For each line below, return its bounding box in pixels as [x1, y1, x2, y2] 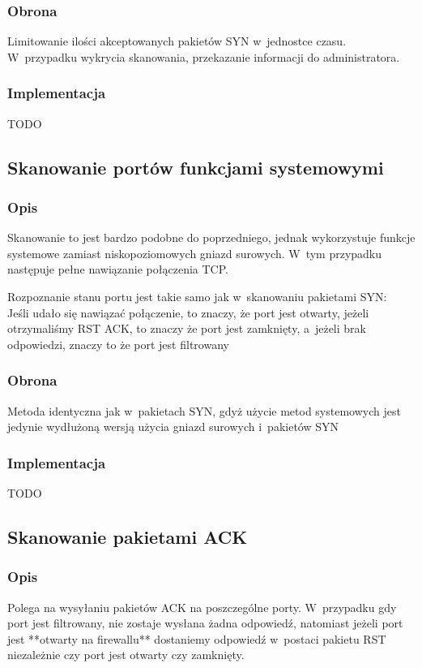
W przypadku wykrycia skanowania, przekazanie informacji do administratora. [7, 48, 400, 65]
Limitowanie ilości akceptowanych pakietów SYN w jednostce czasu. [7, 32, 347, 50]
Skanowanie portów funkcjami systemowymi [7, 154, 384, 179]
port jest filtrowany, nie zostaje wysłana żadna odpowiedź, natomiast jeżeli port [7, 614, 403, 631]
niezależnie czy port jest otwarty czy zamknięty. [7, 646, 245, 663]
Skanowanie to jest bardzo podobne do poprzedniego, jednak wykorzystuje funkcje [7, 229, 416, 246]
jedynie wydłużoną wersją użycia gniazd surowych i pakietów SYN [7, 418, 339, 435]
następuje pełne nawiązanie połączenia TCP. [7, 261, 228, 278]
